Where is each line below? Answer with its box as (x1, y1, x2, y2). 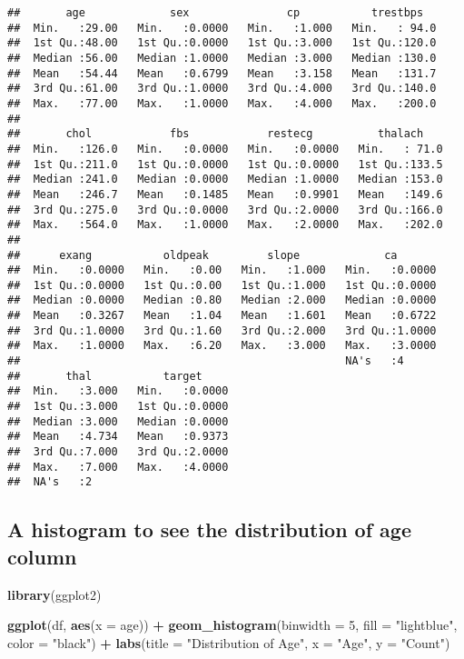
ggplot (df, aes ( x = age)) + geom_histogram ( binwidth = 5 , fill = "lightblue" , (7, 615, 458, 634)
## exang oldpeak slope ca (7, 248, 398, 262)
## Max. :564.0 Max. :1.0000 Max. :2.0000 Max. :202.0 (7, 218, 443, 232)
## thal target (7, 369, 202, 383)
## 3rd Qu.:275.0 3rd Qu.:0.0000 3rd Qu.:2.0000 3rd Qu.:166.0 (7, 203, 443, 216)
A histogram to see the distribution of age (7, 515, 411, 544)
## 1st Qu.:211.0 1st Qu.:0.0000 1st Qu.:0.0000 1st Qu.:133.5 (7, 157, 443, 171)
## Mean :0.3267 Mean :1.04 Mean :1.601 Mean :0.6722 (7, 309, 437, 323)
